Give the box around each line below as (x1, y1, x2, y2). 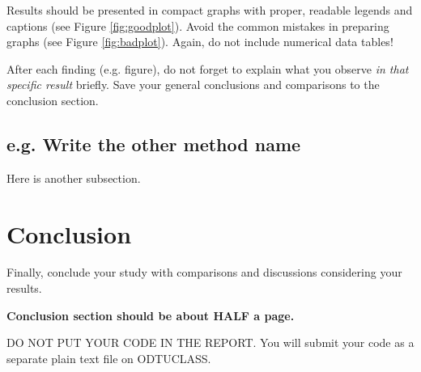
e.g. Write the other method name (6, 131, 301, 156)
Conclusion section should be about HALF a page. (6, 306, 295, 323)
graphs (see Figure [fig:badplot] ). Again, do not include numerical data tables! (6, 33, 393, 50)
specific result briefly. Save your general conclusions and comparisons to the (6, 76, 380, 93)
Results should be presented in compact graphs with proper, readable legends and (6, 2, 413, 18)
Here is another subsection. (6, 169, 141, 186)
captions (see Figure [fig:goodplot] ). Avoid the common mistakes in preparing (6, 17, 389, 34)
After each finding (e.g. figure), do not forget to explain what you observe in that (6, 60, 409, 77)
